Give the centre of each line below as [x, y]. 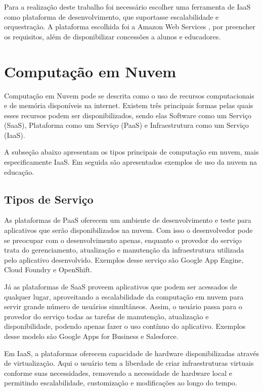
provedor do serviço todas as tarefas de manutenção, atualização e [106, 316]
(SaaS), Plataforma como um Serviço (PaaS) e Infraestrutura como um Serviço [126, 125]
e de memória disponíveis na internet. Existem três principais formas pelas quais [129, 105]
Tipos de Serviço [49, 199]
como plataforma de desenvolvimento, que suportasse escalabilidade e [112, 16]
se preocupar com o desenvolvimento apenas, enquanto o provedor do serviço [123, 240]
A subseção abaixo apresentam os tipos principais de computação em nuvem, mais [131, 152]
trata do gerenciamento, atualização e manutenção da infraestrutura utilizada [124, 250]
